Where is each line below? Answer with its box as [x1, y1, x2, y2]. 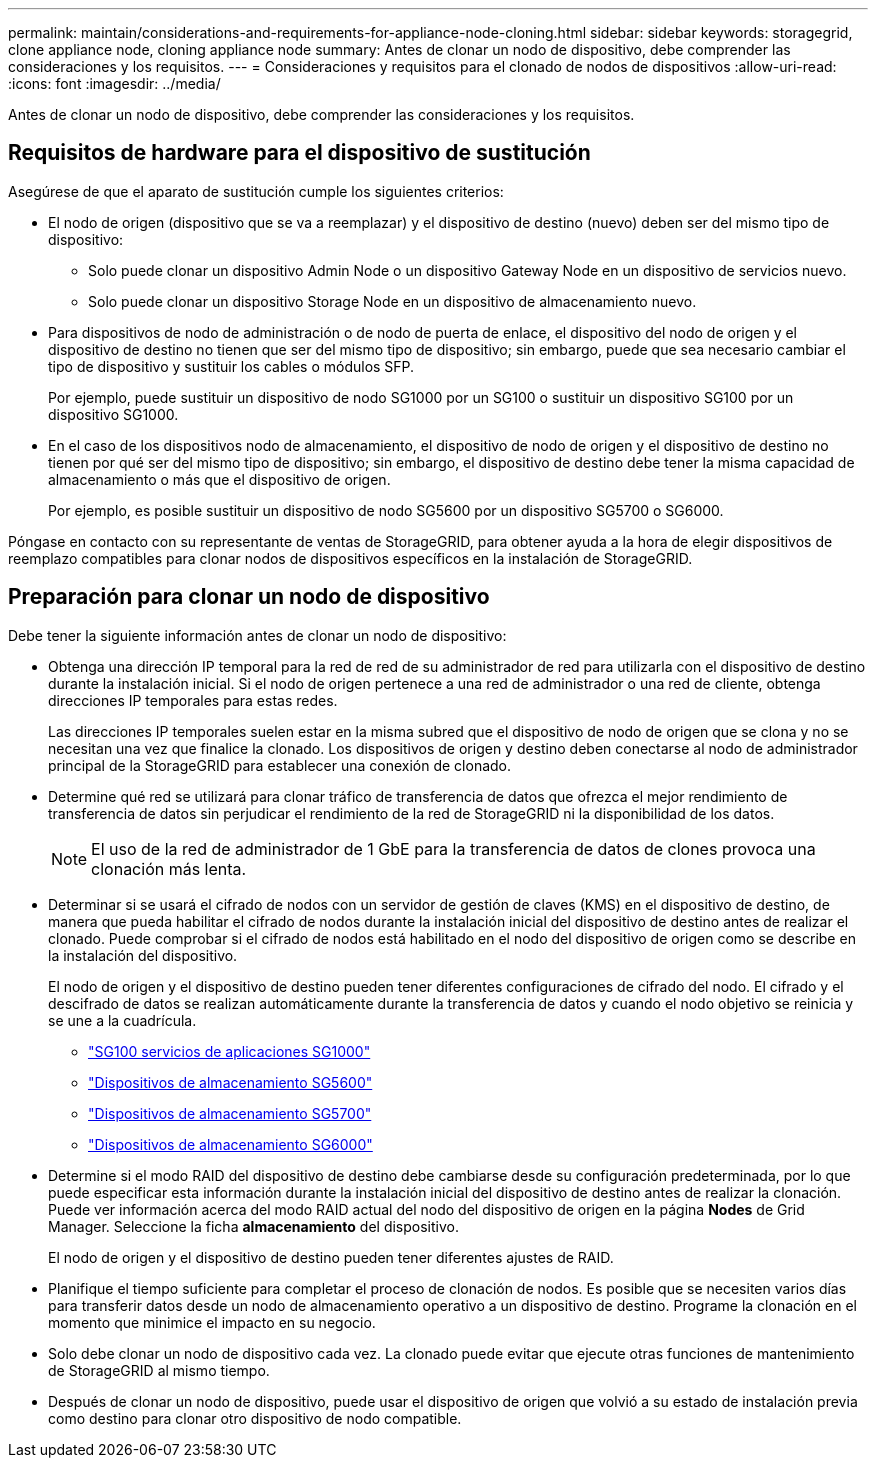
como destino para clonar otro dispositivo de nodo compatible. [48, 1409, 462, 1427]
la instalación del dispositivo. [48, 946, 238, 964]
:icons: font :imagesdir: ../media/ [8, 75, 221, 92]
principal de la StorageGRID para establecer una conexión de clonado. [48, 756, 512, 774]
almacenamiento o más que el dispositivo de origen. [48, 470, 391, 488]
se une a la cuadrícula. [48, 1011, 197, 1029]
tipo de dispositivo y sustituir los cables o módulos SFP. [48, 357, 415, 375]
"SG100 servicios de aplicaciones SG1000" [88, 1042, 371, 1060]
